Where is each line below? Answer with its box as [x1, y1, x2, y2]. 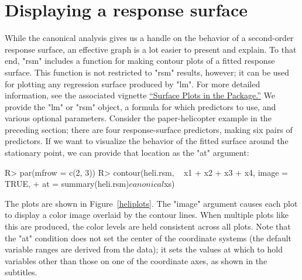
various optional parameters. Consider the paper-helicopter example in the [5, 112, 272, 124]
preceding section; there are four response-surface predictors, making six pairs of [5, 123, 293, 135]
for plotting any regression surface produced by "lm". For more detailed [5, 77, 260, 90]
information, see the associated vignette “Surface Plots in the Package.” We [5, 89, 275, 101]
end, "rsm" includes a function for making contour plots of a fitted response [5, 54, 275, 67]
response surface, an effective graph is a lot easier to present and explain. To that [5, 43, 297, 55]
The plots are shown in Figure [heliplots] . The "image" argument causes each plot [5, 197, 298, 209]
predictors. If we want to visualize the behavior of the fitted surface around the [5, 135, 289, 147]
